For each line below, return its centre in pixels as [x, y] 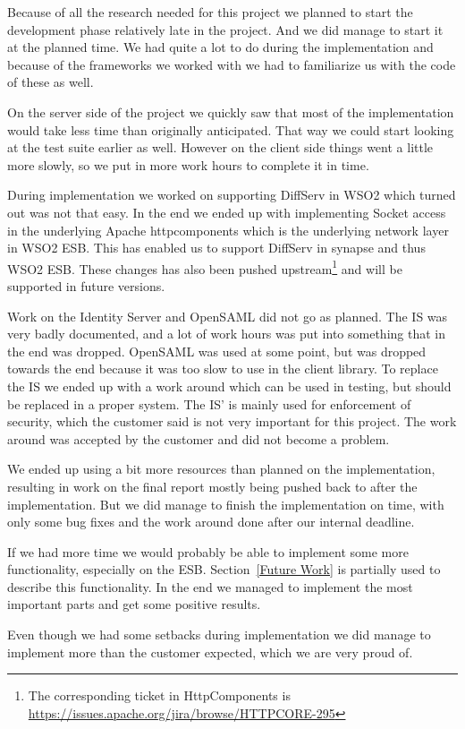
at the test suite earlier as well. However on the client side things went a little [220, 147]
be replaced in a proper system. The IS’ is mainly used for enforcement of [209, 403]
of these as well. [51, 82]
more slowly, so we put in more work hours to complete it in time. [188, 164]
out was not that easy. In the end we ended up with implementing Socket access [227, 212]
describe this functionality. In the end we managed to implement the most [210, 586]
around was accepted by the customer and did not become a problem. [199, 438]
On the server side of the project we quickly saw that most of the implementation [231, 111]
